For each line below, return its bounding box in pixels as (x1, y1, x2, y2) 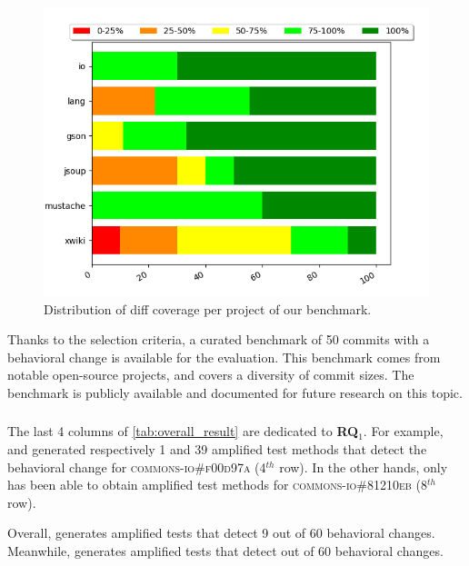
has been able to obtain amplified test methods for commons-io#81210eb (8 (7, 475, 428, 494)
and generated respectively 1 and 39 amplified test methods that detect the (7, 440, 427, 459)
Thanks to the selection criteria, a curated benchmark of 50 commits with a (7, 330, 430, 349)
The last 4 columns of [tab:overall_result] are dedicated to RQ (7, 422, 359, 441)
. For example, (363, 422, 444, 441)
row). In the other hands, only (279, 457, 448, 476)
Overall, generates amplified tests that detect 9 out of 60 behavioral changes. (7, 523, 435, 542)
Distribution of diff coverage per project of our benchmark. (44, 299, 372, 318)
